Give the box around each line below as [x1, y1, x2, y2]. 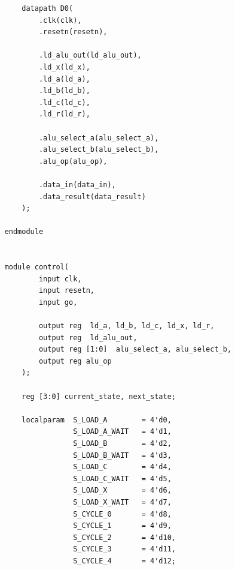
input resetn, [38, 286, 94, 295]
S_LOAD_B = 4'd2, [73, 439, 172, 448]
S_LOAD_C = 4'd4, [73, 463, 172, 472]
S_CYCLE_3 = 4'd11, [73, 545, 176, 554]
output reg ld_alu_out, [38, 333, 138, 342]
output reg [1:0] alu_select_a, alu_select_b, [38, 345, 232, 354]
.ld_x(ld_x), [38, 62, 90, 71]
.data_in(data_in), [38, 180, 116, 189]
